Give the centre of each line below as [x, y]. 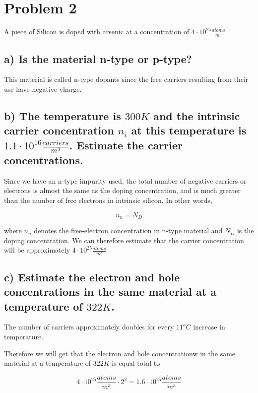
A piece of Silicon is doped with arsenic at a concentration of [97, 32]
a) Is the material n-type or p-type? [98, 58]
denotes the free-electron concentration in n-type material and [128, 230]
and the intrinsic [197, 116]
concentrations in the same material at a [110, 292]
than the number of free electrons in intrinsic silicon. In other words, [108, 200]
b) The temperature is [63, 116]
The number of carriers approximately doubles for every [89, 327]
